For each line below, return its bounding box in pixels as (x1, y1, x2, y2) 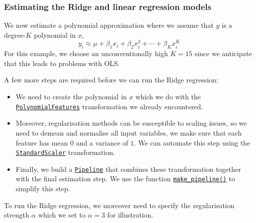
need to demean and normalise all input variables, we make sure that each (15, 127, 242, 138)
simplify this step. (15, 183, 70, 194)
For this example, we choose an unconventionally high (4, 48, 168, 59)
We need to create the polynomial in (15, 91, 127, 102)
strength (4, 210, 29, 220)
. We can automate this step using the (134, 137, 251, 148)
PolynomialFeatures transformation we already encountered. (15, 101, 203, 111)
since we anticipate (194, 48, 252, 59)
